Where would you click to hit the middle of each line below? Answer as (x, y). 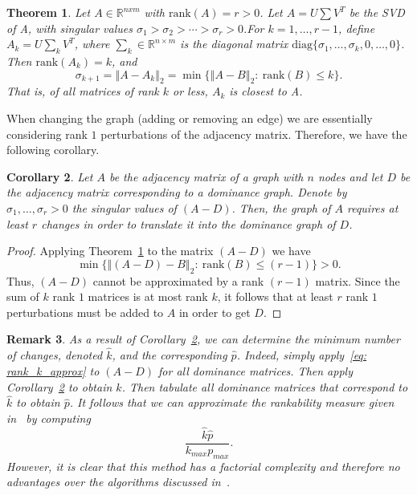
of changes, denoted (55, 355)
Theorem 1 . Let (49, 12)
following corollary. (53, 150)
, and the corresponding (170, 355)
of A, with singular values (69, 28)
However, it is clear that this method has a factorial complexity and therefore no (203, 466)
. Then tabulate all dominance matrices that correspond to (265, 386)
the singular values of (124, 207)
